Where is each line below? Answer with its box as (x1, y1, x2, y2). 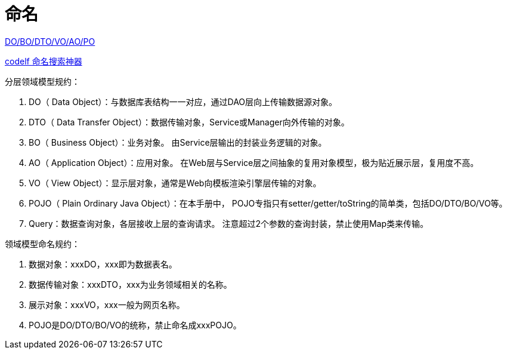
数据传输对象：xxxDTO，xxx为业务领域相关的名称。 (29, 279, 232, 290)
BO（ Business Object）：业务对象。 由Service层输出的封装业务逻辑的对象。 (29, 137, 327, 147)
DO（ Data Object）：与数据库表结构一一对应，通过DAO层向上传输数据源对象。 (29, 96, 338, 107)
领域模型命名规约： (5, 238, 80, 249)
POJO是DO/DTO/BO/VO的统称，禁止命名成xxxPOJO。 (29, 319, 242, 330)
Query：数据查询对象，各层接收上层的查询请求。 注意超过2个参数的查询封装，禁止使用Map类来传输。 (29, 218, 429, 229)
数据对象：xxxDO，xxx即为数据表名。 (29, 258, 177, 269)
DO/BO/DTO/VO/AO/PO (5, 36, 95, 47)
